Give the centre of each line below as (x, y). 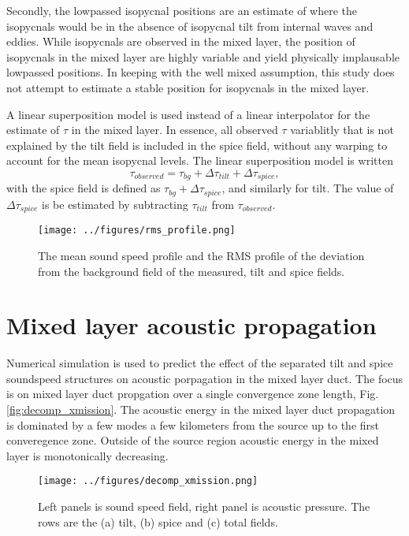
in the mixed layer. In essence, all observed (175, 130)
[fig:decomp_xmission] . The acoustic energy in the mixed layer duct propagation (201, 409)
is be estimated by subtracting (115, 204)
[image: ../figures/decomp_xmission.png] (148, 481)
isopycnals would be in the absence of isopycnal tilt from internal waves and (190, 26)
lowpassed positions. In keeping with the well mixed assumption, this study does (201, 72)
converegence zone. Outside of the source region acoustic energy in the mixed (193, 440)
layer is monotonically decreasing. (87, 455)
